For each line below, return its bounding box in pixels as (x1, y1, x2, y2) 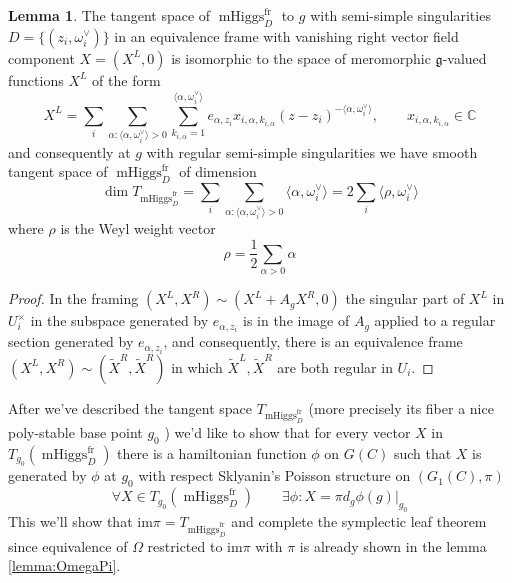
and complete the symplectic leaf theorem (231, 510, 487, 531)
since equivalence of (8, 535, 128, 556)
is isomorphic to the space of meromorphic (171, 47, 431, 68)
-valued (442, 47, 487, 68)
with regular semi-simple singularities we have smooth (146, 141, 478, 162)
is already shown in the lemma (299, 535, 487, 556)
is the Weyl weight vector (60, 217, 216, 238)
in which (171, 356, 223, 377)
